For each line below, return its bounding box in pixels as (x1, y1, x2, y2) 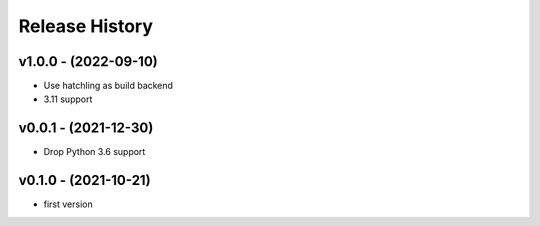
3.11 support (43, 93, 93, 105)
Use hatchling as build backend (43, 80, 174, 92)
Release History (18, 15, 154, 37)
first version (43, 198, 94, 210)
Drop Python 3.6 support (43, 146, 146, 158)
